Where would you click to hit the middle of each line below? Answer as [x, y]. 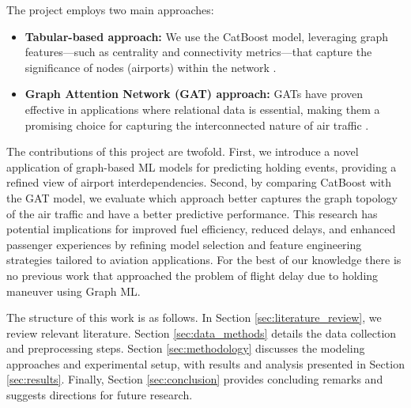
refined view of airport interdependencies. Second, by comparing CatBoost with [199, 182]
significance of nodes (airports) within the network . [151, 67]
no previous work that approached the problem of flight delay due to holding [192, 275]
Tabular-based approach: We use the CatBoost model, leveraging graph [207, 36]
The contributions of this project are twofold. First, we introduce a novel [183, 151]
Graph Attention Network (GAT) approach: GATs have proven [194, 94]
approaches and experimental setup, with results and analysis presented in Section [205, 363]
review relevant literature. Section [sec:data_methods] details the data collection [202, 332]
